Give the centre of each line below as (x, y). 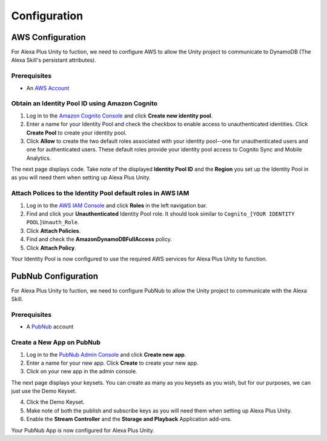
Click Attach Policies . (54, 231)
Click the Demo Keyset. (55, 402)
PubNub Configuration (55, 276)
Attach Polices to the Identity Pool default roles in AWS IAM (100, 193)
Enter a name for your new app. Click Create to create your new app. (113, 363)
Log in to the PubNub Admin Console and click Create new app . (106, 354)
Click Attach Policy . (51, 248)
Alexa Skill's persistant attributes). (54, 60)
